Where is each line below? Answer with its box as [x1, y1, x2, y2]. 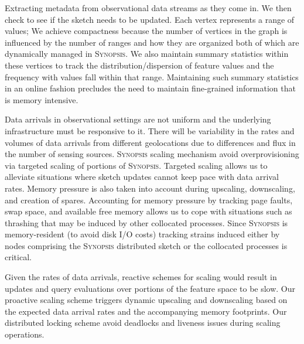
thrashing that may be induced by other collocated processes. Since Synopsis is [5, 216, 288, 229]
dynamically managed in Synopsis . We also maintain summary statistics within [5, 47, 289, 60]
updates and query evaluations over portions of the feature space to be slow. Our [5, 282, 296, 294]
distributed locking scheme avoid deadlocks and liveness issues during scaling [5, 316, 281, 329]
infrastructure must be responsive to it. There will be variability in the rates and [5, 124, 295, 137]
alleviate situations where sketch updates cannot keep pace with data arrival [5, 171, 279, 183]
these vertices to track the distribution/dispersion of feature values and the [5, 59, 274, 71]
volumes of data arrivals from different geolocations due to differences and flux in [5, 136, 296, 148]
